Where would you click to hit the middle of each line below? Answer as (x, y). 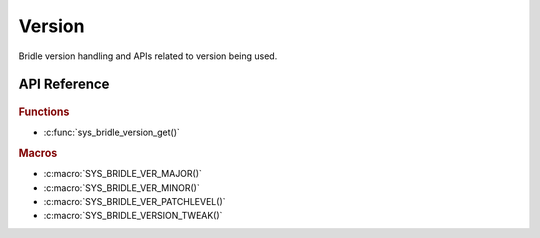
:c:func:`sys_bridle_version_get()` (111, 132)
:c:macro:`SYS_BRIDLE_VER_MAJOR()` (122, 174)
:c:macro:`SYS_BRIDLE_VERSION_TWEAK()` (133, 216)
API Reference (64, 84)
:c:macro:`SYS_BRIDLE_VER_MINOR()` (121, 187)
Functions (44, 112)
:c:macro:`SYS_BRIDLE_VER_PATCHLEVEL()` (134, 202)
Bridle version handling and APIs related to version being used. (148, 56)
